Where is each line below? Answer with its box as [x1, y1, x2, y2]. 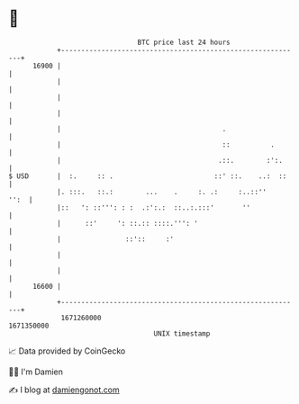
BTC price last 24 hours [137, 38, 231, 47]
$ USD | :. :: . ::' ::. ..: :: [8, 171, 287, 181]
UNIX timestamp [153, 328, 211, 338]
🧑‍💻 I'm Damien [8, 366, 64, 377]
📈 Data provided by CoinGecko [8, 346, 126, 356]
